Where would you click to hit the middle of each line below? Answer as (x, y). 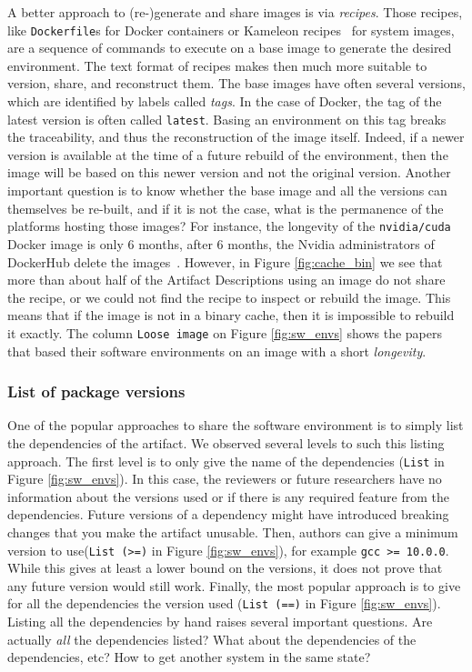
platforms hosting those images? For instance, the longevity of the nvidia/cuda (229, 226)
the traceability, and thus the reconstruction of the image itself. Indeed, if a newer (236, 137)
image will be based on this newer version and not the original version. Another (229, 172)
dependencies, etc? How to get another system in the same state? (189, 657)
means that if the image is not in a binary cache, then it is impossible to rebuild (231, 315)
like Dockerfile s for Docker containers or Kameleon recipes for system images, (231, 30)
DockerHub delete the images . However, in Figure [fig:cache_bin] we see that (225, 261)
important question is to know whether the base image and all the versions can (227, 191)
